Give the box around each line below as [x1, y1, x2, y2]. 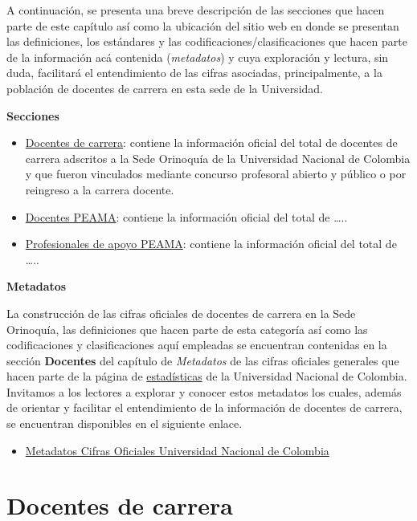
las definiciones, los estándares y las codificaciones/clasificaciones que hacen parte [6, 33, 407, 50]
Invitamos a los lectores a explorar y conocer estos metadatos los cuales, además [6, 383, 402, 400]
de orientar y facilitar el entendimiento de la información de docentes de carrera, [6, 399, 403, 416]
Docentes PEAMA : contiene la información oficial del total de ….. [25, 208, 348, 225]
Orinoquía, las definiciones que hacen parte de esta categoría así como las [6, 320, 368, 337]
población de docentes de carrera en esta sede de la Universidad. [6, 79, 323, 96]
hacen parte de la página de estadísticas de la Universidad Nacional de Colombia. [6, 368, 407, 385]
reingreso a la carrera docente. [25, 181, 174, 197]
